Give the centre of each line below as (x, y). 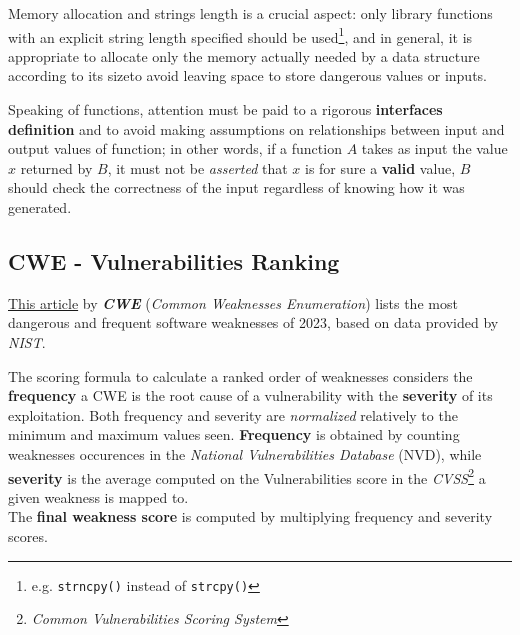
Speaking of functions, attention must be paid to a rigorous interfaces (225, 109)
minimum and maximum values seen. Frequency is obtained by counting (234, 434)
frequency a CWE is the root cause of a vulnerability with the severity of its (250, 395)
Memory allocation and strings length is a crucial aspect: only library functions (250, 13)
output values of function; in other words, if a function (175, 148)
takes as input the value (434, 148)
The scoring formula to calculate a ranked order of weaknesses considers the (240, 375)
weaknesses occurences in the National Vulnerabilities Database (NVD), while (245, 453)
